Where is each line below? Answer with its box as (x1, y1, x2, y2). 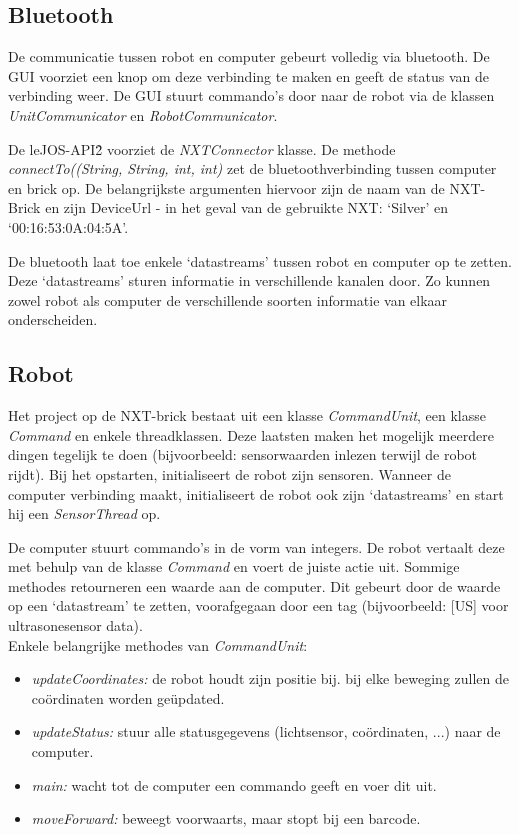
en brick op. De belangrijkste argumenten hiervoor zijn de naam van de (8, 177, 445, 198)
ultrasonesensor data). (8, 615, 143, 636)
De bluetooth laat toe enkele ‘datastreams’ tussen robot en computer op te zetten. (8, 250, 512, 271)
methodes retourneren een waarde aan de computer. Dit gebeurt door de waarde (8, 575, 501, 596)
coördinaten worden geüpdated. (31, 687, 225, 708)
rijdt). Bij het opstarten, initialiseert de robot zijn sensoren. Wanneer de (8, 463, 451, 484)
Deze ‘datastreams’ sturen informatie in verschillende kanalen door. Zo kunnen (8, 270, 491, 291)
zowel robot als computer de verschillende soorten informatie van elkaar (8, 289, 448, 310)
